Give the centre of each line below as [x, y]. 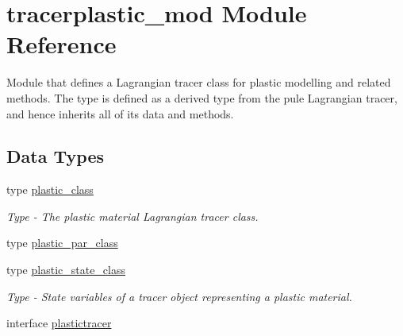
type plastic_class [50, 189]
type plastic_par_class [62, 243]
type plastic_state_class [66, 270]
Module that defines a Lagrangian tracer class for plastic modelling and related [199, 82]
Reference [61, 44]
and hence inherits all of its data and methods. [120, 113]
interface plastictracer [59, 323]
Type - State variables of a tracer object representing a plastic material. [179, 296]
